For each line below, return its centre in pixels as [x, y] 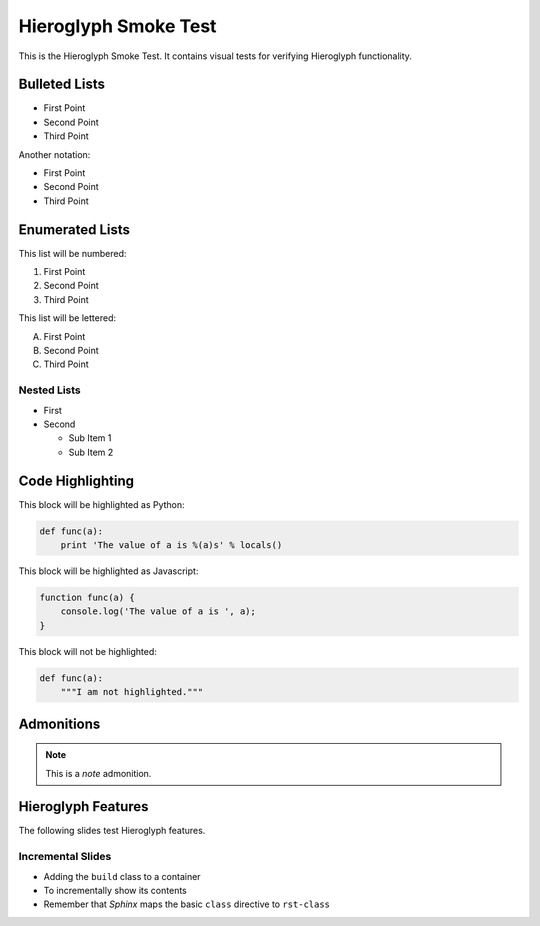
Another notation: [54, 154]
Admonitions [59, 723]
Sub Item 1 [90, 438]
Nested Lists [50, 390]
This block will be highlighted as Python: [101, 504]
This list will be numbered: [72, 253]
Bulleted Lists [61, 84]
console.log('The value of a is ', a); [158, 611]
